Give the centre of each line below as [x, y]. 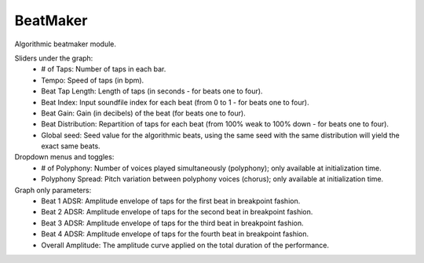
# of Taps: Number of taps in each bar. [104, 69]
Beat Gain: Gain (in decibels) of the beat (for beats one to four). [144, 113]
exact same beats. [71, 146]
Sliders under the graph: [54, 58]
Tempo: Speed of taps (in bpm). [93, 80]
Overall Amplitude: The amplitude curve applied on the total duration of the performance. [185, 245]
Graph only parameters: [53, 190]
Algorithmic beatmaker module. [66, 44]
